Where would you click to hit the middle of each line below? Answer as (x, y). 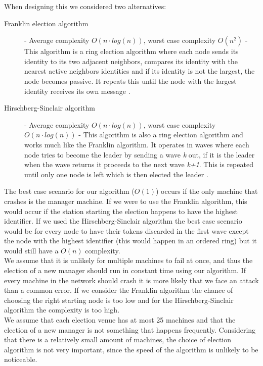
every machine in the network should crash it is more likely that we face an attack (131, 280)
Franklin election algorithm (46, 23)
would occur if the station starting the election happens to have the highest (121, 211)
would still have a (31, 250)
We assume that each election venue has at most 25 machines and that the (120, 320)
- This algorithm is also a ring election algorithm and (161, 135)
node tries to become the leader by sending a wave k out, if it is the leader (140, 154)
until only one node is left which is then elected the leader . (116, 174)
